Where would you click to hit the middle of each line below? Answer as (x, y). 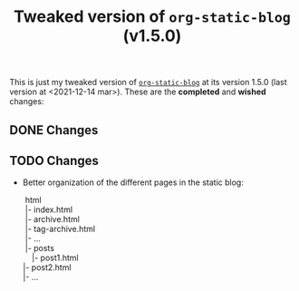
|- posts (39, 248)
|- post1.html (55, 258)
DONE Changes (54, 130)
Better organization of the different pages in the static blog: (133, 182)
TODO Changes (54, 160)
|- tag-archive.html (60, 229)
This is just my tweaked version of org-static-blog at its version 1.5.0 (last (148, 82)
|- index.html (49, 209)
